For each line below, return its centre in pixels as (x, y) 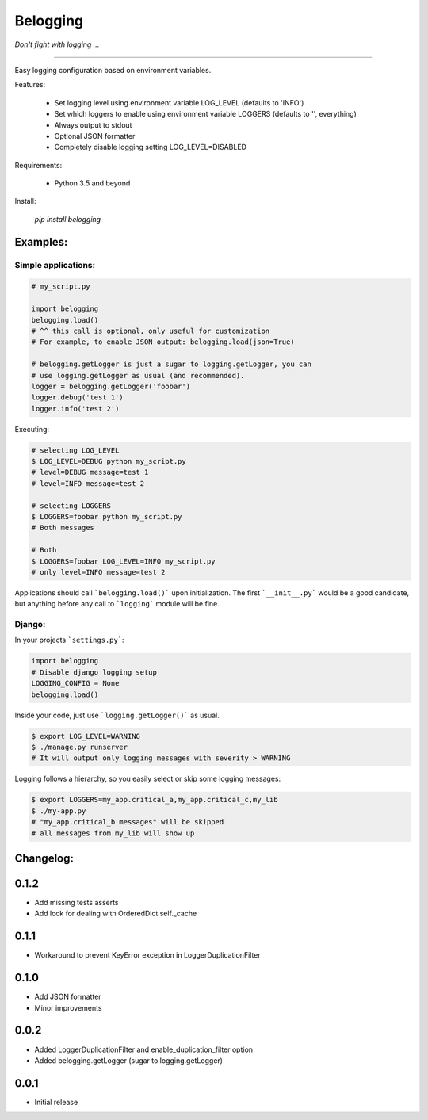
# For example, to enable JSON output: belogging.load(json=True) (163, 342)
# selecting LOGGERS (71, 506)
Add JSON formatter (68, 997)
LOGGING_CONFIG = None (75, 683)
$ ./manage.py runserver (80, 747)
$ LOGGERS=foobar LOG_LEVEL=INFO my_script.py (123, 561)
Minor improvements (68, 1007)
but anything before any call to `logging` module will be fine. (117, 604)
